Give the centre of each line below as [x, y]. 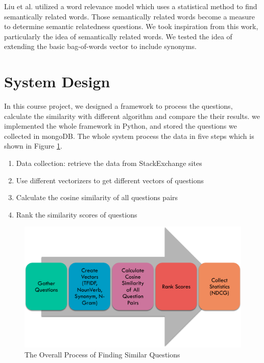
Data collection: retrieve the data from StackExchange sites [109, 163]
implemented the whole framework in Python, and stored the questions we [121, 126]
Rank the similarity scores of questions [77, 214]
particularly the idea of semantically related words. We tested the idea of [118, 36]
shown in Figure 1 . [33, 146]
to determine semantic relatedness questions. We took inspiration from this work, [131, 26]
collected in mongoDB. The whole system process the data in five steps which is [129, 136]
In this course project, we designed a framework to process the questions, [118, 106]
